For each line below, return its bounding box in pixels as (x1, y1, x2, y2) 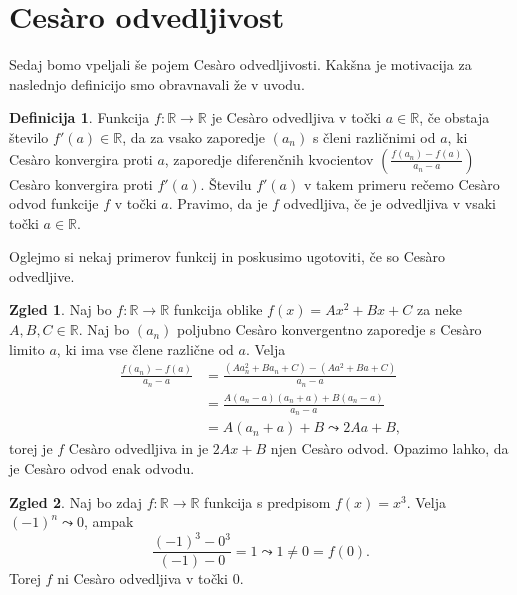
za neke (416, 299, 463, 320)
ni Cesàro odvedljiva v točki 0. (57, 568, 244, 589)
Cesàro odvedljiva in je (68, 438, 209, 459)
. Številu (200, 173, 252, 194)
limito (9, 338, 45, 359)
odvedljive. (9, 265, 75, 286)
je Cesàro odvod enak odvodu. (9, 458, 195, 479)
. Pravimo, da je (168, 193, 268, 214)
